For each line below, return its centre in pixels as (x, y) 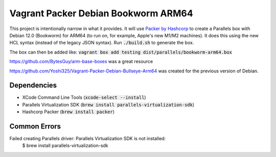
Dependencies (33, 85)
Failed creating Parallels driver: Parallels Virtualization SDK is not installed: (88, 139)
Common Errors (35, 126)
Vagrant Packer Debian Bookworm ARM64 (101, 13)
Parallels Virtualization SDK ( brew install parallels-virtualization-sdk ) (108, 104)
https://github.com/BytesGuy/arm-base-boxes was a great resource (81, 62)
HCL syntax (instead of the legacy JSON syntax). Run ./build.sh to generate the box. (102, 43)
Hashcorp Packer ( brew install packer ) (68, 112)
